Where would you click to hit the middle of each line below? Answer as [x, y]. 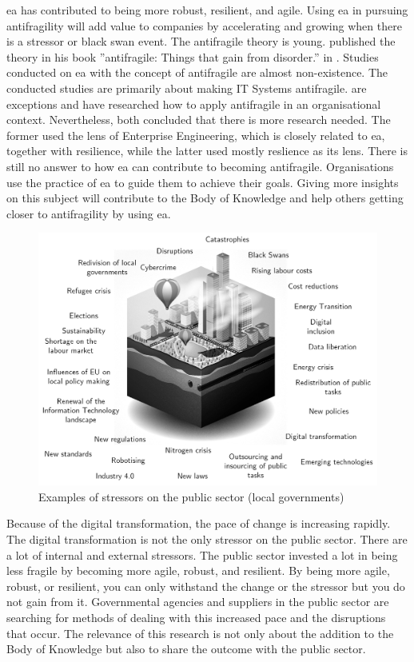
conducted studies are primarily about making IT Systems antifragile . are [187, 88]
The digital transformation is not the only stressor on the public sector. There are [207, 539]
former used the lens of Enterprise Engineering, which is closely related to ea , [196, 135]
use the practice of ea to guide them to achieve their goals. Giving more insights [203, 182]
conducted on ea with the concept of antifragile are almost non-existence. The [197, 72]
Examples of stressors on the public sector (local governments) [191, 496]
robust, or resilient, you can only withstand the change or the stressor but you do [206, 586]
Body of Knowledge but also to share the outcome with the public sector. [186, 649]
